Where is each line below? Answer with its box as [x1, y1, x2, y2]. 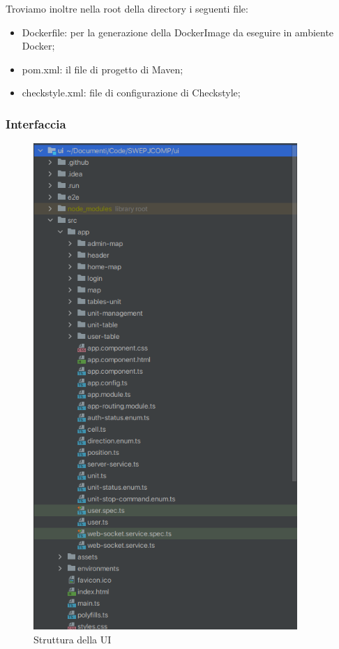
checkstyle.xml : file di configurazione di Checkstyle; [22, 85, 241, 100]
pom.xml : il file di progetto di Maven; [22, 61, 183, 76]
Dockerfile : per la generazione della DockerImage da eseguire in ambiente [22, 24, 334, 39]
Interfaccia [6, 115, 66, 132]
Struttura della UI [33, 632, 112, 646]
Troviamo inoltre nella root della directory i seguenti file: [6, 1, 248, 15]
